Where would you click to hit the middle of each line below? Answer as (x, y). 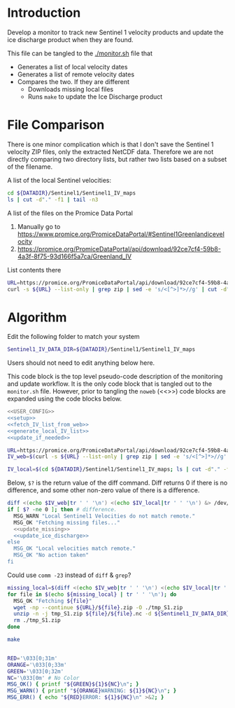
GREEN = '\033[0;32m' (36, 671)
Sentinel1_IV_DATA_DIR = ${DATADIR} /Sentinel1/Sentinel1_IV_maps (101, 349)
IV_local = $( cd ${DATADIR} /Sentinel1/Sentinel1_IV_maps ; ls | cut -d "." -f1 (120, 470)
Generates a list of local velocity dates (72, 67)
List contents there (34, 270)
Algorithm (37, 317)
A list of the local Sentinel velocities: (59, 180)
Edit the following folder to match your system (73, 337)
